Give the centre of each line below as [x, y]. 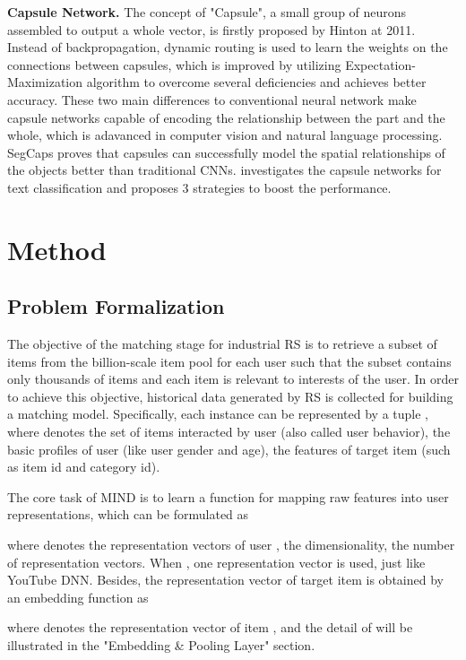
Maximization [45, 82]
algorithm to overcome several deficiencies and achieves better [256, 82]
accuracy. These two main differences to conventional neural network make [212, 99]
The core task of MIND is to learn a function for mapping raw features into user [228, 496]
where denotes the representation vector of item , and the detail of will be [210, 627]
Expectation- [380, 64]
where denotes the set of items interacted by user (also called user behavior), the [229, 432]
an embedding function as [78, 597]
